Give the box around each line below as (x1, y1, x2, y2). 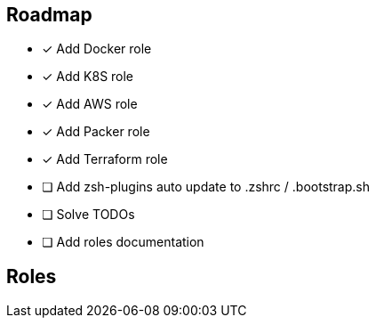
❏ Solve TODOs (42, 207, 135, 223)
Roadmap (6, 4, 92, 26)
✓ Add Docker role (42, 41, 152, 57)
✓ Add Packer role (42, 124, 150, 140)
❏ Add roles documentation (42, 234, 204, 250)
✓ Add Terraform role (42, 151, 168, 167)
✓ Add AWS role (42, 96, 138, 112)
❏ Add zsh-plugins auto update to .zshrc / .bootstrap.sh (42, 179, 371, 195)
